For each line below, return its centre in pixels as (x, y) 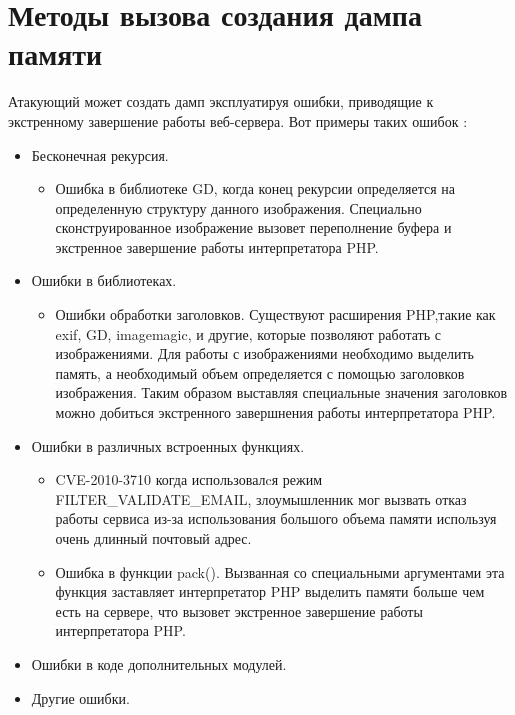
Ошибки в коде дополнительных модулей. (159, 663)
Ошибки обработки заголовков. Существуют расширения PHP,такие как (275, 314)
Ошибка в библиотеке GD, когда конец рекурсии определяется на (255, 188)
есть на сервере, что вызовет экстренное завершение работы (239, 610)
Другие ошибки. (80, 697)
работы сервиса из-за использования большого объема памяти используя (276, 518)
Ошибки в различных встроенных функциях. (168, 445)
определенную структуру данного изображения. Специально (238, 207)
